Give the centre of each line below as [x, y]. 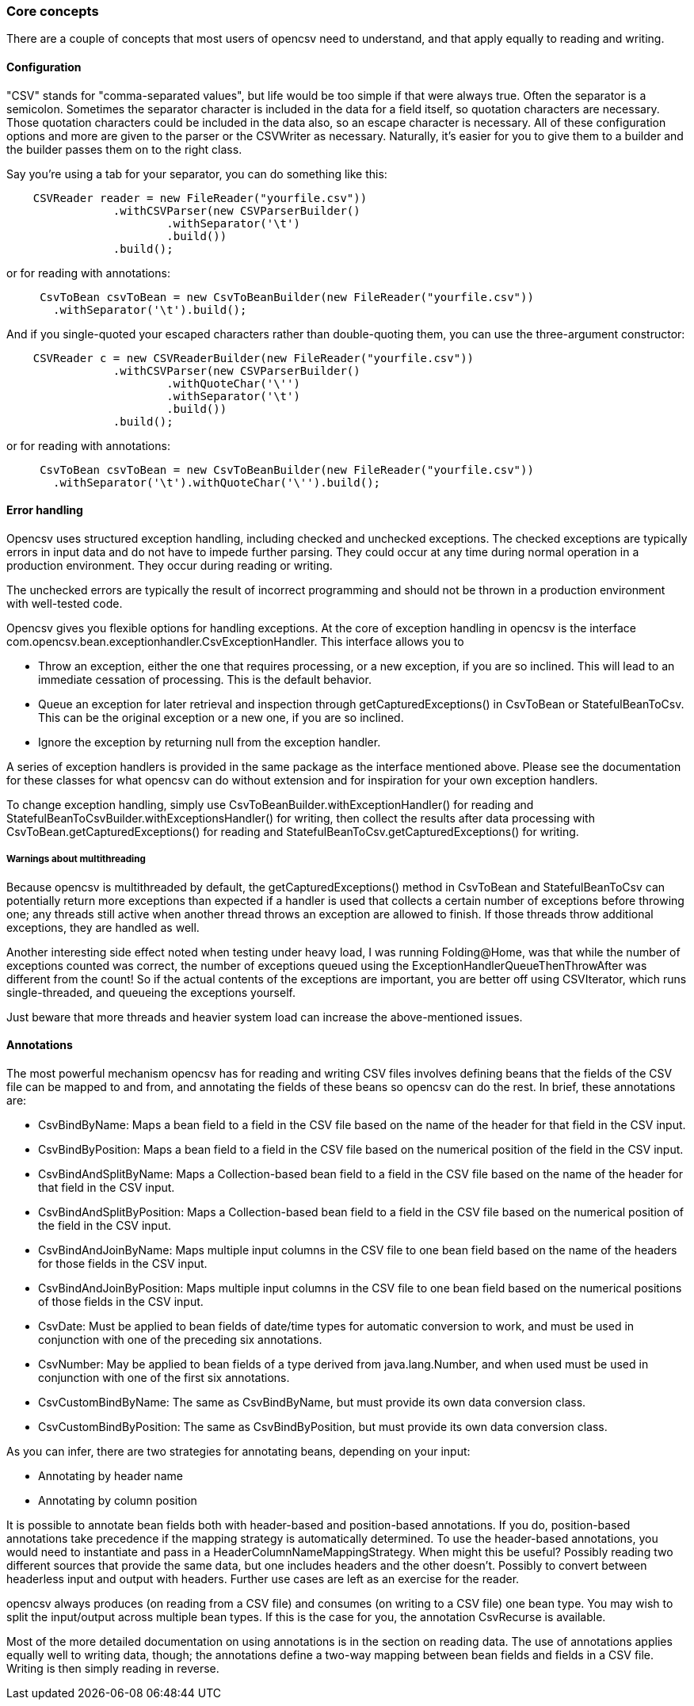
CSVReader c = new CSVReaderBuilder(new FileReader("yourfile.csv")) [254, 358]
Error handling [45, 510]
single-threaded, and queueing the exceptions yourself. [151, 992]
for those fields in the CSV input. [123, 1263]
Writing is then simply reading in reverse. [113, 1668]
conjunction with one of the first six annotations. [164, 1377]
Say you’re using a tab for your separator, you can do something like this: [197, 174]
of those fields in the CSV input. [121, 1301]
